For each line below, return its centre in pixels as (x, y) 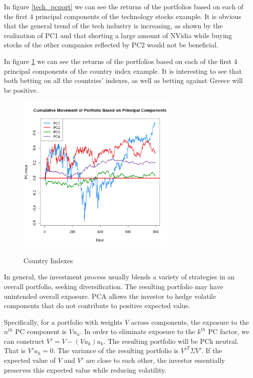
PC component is (41, 331)
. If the (212, 350)
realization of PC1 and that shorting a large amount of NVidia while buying (118, 35)
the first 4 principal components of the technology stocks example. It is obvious (123, 16)
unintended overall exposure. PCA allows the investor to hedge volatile (110, 296)
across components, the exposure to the (190, 322)
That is (15, 350)
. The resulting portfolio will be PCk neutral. (171, 341)
